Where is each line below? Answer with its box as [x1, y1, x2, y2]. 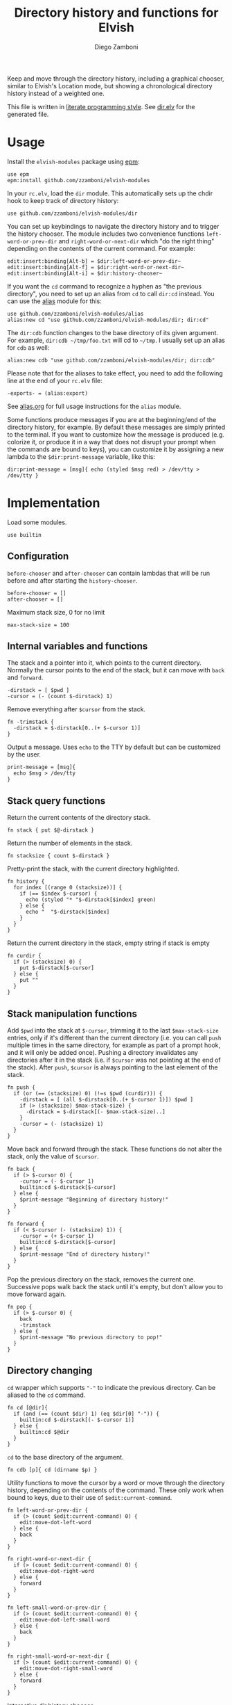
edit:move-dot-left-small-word [19, 1616, 110, 1623]
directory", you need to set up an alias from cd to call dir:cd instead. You [7, 289, 215, 298]
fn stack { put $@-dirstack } [7, 827, 95, 834]
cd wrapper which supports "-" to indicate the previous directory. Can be [7, 1383, 216, 1391]
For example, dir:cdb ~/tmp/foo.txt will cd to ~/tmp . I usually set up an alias [7, 336, 225, 344]
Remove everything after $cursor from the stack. [7, 705, 146, 713]
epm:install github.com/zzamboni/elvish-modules [7, 177, 150, 184]
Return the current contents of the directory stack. [7, 814, 151, 822]
